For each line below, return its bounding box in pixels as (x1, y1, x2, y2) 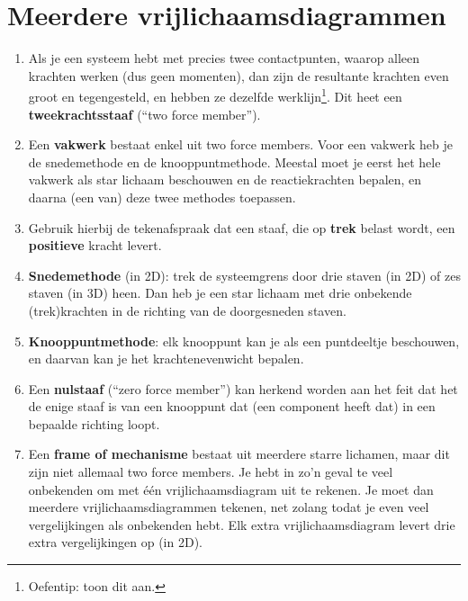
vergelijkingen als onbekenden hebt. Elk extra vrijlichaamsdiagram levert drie (28, 515, 455, 534)
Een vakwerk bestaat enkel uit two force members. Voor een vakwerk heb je (28, 135, 453, 154)
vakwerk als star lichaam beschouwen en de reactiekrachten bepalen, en (28, 170, 422, 189)
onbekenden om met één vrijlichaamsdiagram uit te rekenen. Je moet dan (28, 480, 434, 498)
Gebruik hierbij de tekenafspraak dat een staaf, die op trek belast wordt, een (28, 218, 455, 237)
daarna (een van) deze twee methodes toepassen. (28, 187, 296, 206)
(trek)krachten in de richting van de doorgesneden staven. (28, 300, 346, 319)
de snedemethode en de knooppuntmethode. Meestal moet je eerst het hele (28, 152, 441, 171)
